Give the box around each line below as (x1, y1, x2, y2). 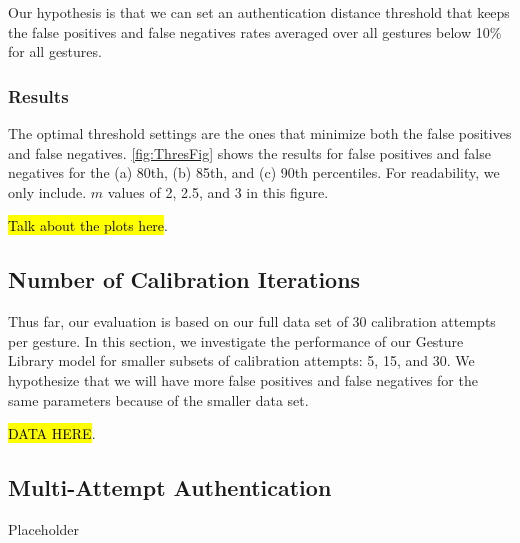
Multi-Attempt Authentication (8, 472, 332, 503)
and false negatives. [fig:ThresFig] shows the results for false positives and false (8, 142, 491, 163)
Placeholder (8, 518, 80, 539)
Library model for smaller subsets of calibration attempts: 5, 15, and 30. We (8, 350, 475, 371)
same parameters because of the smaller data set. (8, 389, 309, 410)
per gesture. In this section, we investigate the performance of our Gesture (8, 330, 464, 351)
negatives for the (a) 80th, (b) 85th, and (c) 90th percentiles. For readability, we (8, 162, 500, 183)
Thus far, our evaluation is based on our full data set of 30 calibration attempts (8, 311, 496, 332)
